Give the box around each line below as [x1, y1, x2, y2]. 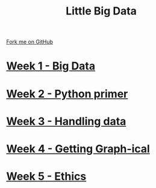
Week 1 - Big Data [6, 59, 95, 73]
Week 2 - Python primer [6, 87, 128, 101]
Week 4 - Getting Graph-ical [6, 142, 151, 155]
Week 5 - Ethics [6, 170, 87, 183]
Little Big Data [65, 4, 137, 18]
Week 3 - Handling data [6, 114, 126, 128]
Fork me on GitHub [6, 38, 53, 46]
